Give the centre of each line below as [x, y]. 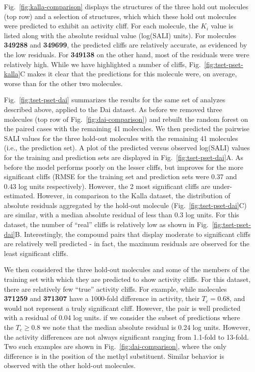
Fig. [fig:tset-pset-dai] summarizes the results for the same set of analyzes [115, 100]
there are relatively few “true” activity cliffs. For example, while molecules [115, 289]
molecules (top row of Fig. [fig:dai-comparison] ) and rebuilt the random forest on [126, 119]
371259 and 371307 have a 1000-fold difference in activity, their [102, 298]
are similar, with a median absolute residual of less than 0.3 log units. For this [122, 215]
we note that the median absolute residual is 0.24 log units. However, [146, 327]
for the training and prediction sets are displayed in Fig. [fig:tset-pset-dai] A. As [124, 157]
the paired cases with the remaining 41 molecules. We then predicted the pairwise [127, 128]
